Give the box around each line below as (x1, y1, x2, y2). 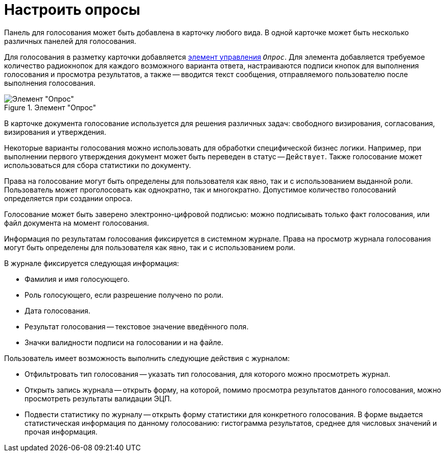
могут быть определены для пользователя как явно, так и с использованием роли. (4, 243, 295, 252)
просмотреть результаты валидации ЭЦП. (25, 394, 172, 403)
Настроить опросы (4, 1, 140, 18)
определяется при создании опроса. (4, 194, 132, 203)
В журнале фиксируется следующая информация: (4, 258, 179, 268)
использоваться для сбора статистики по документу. (4, 160, 191, 170)
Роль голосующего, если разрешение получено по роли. (25, 290, 224, 299)
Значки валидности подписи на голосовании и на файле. (25, 338, 223, 347)
